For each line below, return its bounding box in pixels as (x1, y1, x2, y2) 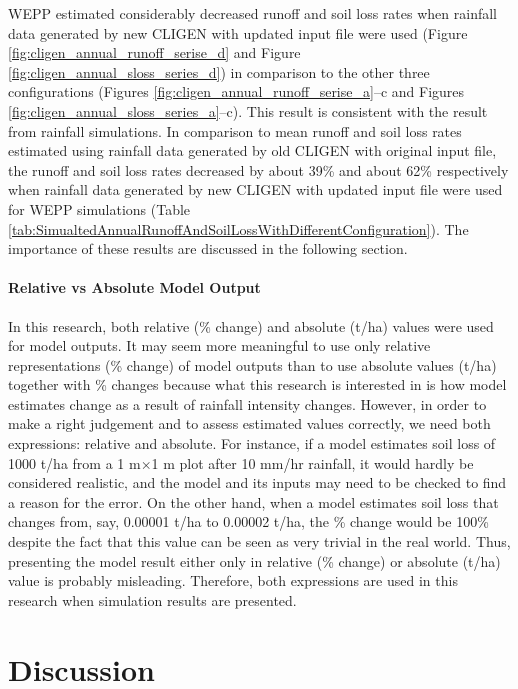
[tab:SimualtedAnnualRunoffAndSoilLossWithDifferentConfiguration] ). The (8, 218, 469, 239)
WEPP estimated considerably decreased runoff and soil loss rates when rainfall (8, 3, 497, 23)
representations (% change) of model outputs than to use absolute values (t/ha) (8, 354, 497, 375)
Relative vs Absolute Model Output (8, 277, 261, 298)
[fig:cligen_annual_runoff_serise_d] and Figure (8, 42, 301, 63)
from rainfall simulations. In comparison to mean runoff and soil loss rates (8, 120, 462, 141)
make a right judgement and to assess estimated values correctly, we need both (8, 413, 491, 434)
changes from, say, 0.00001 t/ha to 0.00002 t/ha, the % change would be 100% (8, 511, 489, 532)
